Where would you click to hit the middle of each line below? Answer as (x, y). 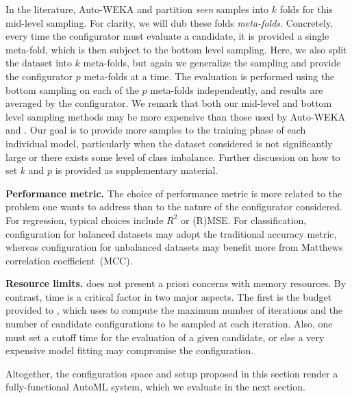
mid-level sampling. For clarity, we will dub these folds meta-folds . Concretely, (169, 22)
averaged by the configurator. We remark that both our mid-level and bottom (169, 103)
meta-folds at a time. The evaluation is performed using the (209, 76)
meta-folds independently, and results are (237, 89)
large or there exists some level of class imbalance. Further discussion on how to (173, 157)
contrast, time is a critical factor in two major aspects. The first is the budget (169, 296)
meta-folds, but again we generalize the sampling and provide (212, 63)
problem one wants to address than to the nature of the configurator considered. (174, 207)
